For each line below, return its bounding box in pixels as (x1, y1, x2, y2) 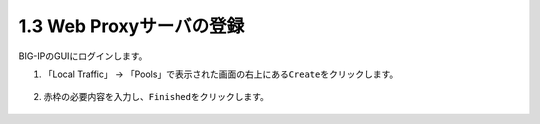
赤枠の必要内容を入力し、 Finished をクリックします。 (43, 91, 270, 103)
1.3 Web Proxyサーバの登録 (18, 15, 245, 37)
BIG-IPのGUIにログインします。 (18, 50, 148, 62)
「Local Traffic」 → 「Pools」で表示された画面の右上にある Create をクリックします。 (43, 68, 399, 80)
